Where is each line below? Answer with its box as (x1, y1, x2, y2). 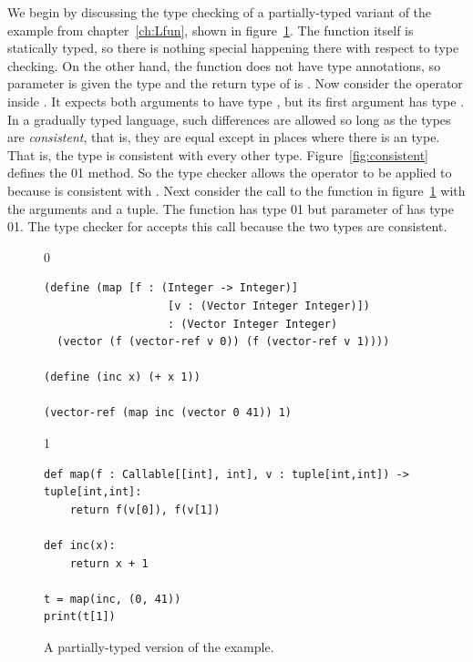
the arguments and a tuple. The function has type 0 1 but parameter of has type (7, 199, 454, 218)
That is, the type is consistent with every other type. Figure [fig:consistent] (7, 145, 428, 164)
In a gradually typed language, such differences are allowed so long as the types (7, 109, 451, 128)
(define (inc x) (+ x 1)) (44, 371, 201, 384)
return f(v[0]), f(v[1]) (69, 503, 221, 516)
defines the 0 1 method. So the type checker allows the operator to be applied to (7, 163, 452, 182)
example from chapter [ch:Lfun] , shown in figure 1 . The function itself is (7, 20, 414, 39)
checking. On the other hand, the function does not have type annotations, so (7, 56, 441, 75)
